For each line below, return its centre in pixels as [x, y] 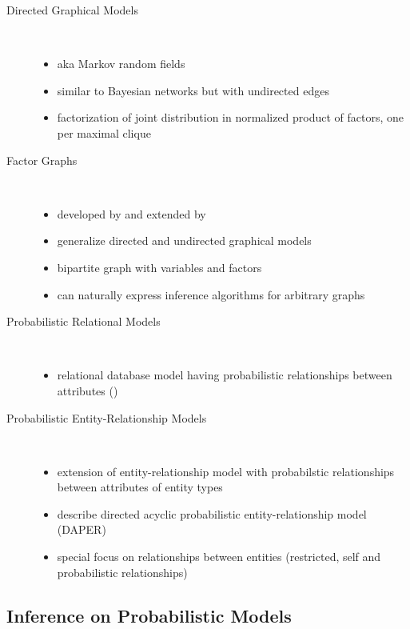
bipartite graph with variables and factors [159, 267]
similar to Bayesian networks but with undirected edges [193, 90]
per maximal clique [104, 132]
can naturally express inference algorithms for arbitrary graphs [211, 294]
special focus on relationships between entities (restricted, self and [219, 557]
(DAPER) [82, 529]
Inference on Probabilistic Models [149, 615]
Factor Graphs [42, 160]
